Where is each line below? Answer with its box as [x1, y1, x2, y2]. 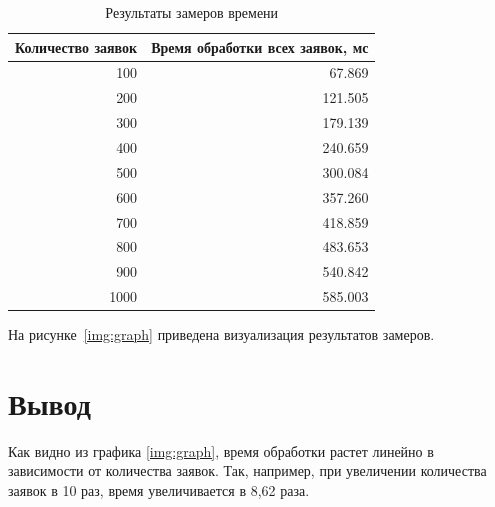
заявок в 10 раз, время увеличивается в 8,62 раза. [8, 480, 310, 501]
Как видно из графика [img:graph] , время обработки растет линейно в [8, 440, 434, 461]
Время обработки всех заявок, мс [151, 36, 369, 57]
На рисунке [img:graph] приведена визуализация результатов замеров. [8, 324, 435, 345]
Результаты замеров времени [105, 2, 279, 22]
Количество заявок [15, 36, 138, 57]
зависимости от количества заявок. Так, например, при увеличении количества [8, 460, 487, 481]
